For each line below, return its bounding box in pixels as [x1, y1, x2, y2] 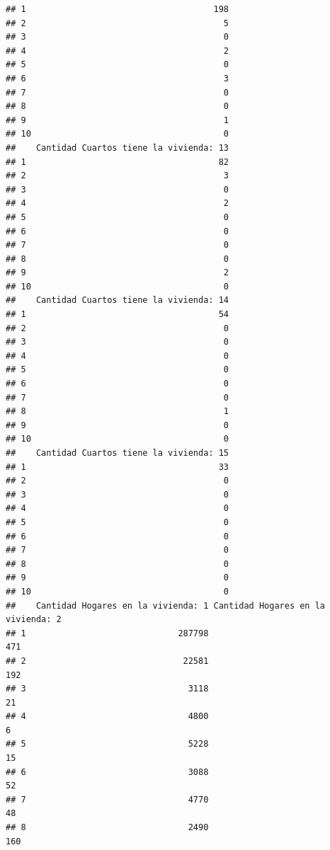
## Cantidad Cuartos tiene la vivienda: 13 [6, 142, 229, 153]
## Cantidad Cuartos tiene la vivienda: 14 [6, 295, 229, 306]
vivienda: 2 [6, 614, 62, 625]
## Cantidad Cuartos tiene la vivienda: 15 [6, 448, 229, 458]
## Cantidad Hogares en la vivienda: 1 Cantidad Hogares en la [6, 600, 326, 611]
